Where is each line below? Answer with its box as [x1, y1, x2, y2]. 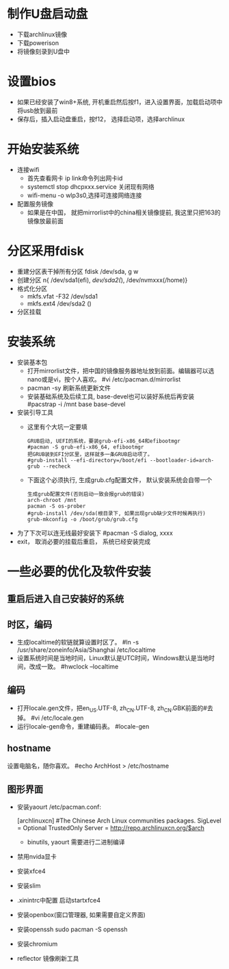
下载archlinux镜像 [16, 30, 67, 38]
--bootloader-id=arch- [149, 457, 215, 464]
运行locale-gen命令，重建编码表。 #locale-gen [16, 722, 150, 730]
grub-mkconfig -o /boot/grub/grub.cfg [27, 516, 138, 523]
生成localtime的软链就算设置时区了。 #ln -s [16, 638, 139, 646]
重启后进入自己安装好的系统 [7, 593, 124, 605]
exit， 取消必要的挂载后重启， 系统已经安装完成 [16, 537, 151, 545]
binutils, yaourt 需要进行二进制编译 [27, 838, 125, 846]
